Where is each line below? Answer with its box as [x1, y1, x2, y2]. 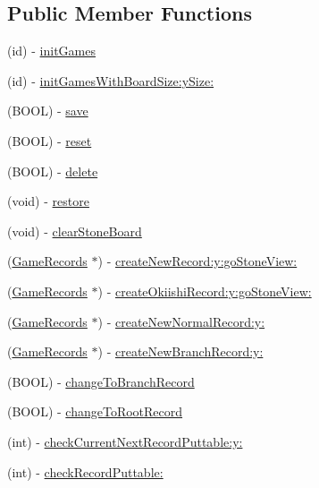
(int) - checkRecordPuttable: [7, 462, 164, 481]
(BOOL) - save [7, 101, 88, 120]
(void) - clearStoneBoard [7, 221, 142, 240]
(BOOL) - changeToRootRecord [7, 402, 183, 421]
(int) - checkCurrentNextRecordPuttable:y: [7, 432, 243, 450]
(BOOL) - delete [7, 161, 98, 180]
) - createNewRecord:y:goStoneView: [97, 252, 298, 270]
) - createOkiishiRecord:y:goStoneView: [97, 281, 312, 300]
